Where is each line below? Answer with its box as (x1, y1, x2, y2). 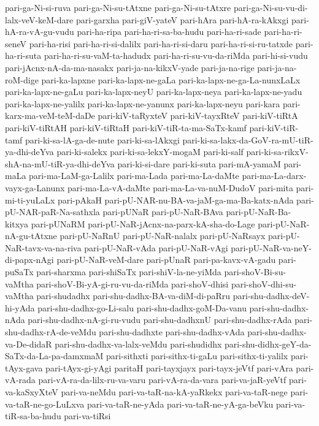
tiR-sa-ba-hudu (5, 409, 61, 422)
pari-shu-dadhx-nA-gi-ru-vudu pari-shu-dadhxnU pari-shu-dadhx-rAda (28, 313, 292, 326)
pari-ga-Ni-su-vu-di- (233, 1, 308, 13)
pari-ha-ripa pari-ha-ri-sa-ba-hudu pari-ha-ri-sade (77, 25, 261, 38)
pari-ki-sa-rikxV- (246, 145, 309, 158)
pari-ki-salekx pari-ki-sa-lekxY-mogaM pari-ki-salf (56, 145, 244, 158)
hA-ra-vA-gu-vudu (5, 25, 74, 38)
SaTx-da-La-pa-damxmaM (5, 349, 104, 362)
